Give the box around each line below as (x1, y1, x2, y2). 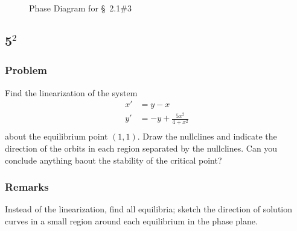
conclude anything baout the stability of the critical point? (5, 153, 222, 166)
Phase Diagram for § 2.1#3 (29, 2, 132, 14)
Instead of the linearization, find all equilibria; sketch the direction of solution (5, 203, 293, 215)
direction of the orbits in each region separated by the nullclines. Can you (5, 142, 278, 155)
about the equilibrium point (5, 130, 108, 143)
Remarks (5, 179, 49, 194)
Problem (5, 63, 47, 78)
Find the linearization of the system (5, 86, 138, 99)
